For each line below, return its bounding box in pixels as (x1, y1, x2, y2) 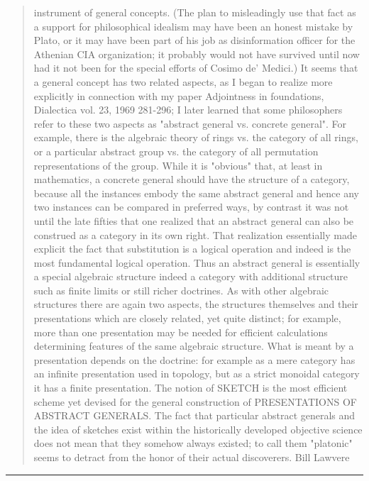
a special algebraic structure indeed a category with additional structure (33, 269, 348, 284)
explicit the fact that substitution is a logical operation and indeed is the (33, 241, 351, 256)
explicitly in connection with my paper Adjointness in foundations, (33, 88, 324, 103)
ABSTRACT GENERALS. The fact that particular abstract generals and (33, 408, 356, 423)
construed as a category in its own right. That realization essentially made (33, 227, 357, 242)
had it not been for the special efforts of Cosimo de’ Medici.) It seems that (33, 60, 358, 75)
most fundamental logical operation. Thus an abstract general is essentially (33, 255, 360, 270)
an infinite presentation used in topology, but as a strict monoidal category (33, 366, 360, 381)
